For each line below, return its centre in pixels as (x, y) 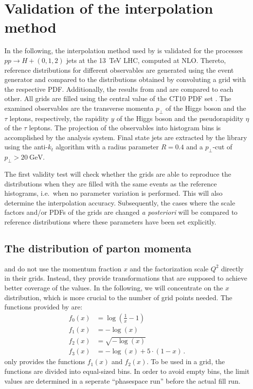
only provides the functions (45, 361)
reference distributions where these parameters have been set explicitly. (110, 222)
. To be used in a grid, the (186, 361)
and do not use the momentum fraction (63, 268)
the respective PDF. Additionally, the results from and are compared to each (119, 89)
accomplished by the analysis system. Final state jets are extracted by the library (126, 137)
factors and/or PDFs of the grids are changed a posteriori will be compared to (121, 212)
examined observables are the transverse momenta (79, 108)
